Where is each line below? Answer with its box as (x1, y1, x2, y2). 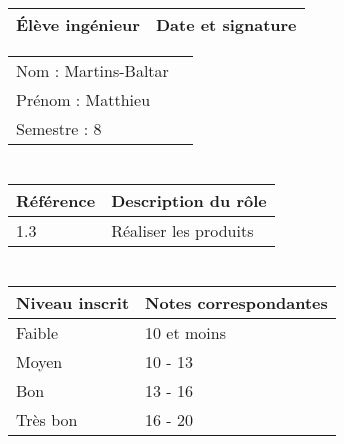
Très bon (16, 408, 78, 432)
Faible (16, 321, 59, 345)
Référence (16, 189, 96, 213)
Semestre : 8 (16, 117, 102, 140)
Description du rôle (111, 189, 267, 213)
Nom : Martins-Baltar (16, 59, 169, 82)
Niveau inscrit (16, 291, 130, 315)
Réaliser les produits (111, 219, 254, 243)
